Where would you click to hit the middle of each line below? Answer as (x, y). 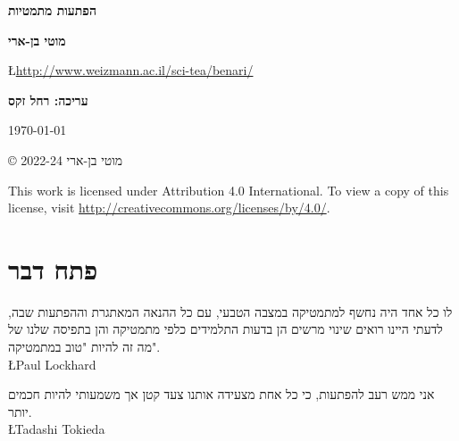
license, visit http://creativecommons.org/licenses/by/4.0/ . (169, 208)
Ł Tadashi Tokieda (57, 429)
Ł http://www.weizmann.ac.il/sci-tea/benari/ (131, 70)
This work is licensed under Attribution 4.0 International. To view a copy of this (229, 190)
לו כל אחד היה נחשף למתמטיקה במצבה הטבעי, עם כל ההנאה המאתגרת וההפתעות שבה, (230, 311)
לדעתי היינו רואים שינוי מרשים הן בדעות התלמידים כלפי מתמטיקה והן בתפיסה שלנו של (225, 329)
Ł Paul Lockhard (52, 364)
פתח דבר (53, 268)
